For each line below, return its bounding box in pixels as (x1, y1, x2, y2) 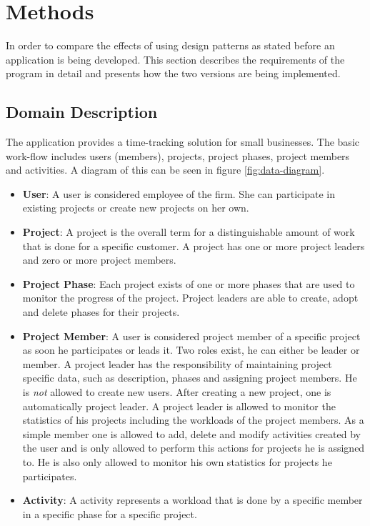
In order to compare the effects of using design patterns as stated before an (6, 38, 335, 53)
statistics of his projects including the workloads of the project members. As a (22, 412, 364, 427)
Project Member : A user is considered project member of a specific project (22, 328, 361, 343)
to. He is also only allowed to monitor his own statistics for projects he (22, 454, 332, 469)
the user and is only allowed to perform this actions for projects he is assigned (22, 440, 365, 455)
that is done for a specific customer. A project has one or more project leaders (22, 238, 365, 253)
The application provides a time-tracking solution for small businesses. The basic (6, 134, 359, 149)
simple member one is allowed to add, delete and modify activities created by (22, 426, 361, 441)
